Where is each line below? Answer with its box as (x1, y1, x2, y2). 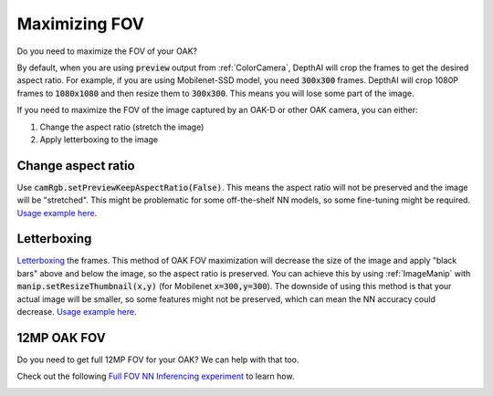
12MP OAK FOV (16, 329, 106, 346)
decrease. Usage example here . (16, 307, 137, 318)
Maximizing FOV (16, 14, 145, 34)
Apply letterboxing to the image (39, 133, 159, 145)
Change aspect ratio (16, 158, 136, 173)
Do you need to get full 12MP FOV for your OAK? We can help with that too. (16, 354, 299, 365)
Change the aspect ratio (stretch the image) (39, 121, 205, 132)
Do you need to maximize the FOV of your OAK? (16, 46, 198, 57)
